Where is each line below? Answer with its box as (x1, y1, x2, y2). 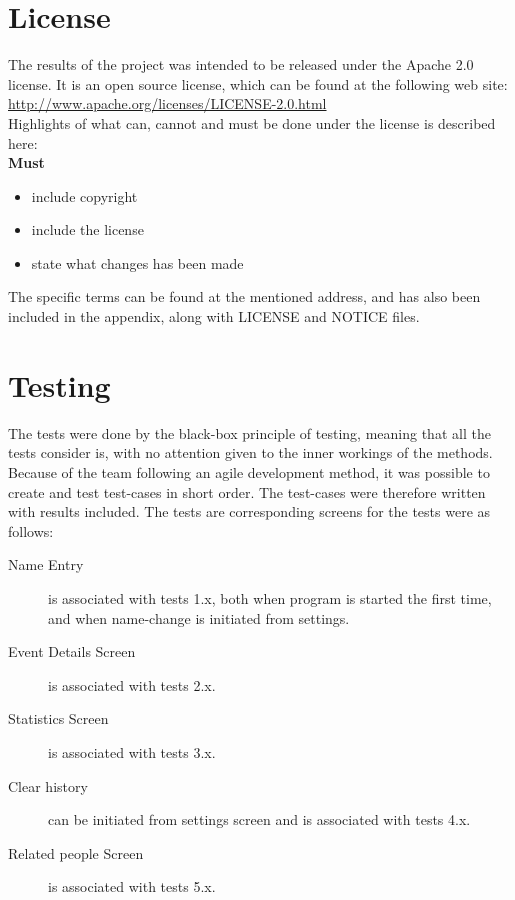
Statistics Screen (8, 708, 109, 729)
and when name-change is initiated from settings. (48, 607, 350, 628)
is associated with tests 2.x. (48, 674, 216, 695)
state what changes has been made (31, 252, 244, 273)
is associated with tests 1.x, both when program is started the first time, (48, 587, 492, 608)
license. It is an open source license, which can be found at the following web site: (8, 73, 508, 94)
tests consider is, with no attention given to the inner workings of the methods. (8, 442, 493, 463)
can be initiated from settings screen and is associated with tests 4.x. (48, 809, 471, 830)
